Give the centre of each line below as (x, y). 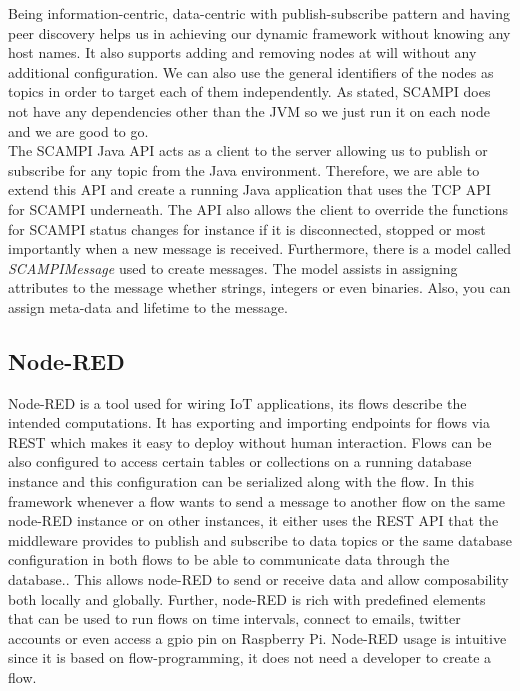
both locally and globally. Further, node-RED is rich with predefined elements (247, 598)
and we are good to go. (78, 130)
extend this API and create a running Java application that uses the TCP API (249, 189)
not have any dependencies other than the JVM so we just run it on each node (249, 110)
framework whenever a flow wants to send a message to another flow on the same (257, 500)
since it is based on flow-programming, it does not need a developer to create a (250, 657)
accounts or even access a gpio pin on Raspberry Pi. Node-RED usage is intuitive (257, 637)
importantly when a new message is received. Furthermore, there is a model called (260, 248)
